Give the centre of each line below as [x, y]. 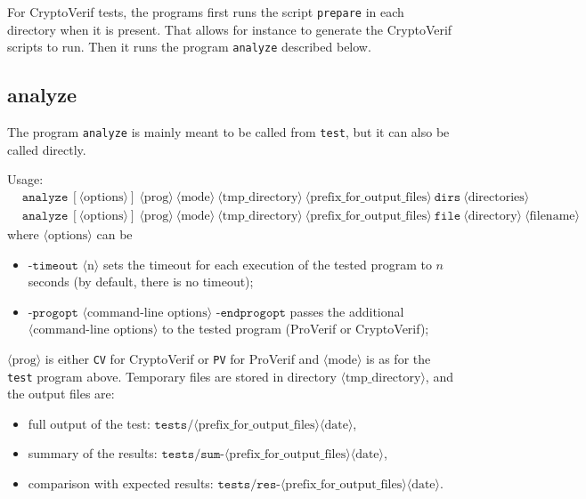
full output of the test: [89, 423]
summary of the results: [93, 453]
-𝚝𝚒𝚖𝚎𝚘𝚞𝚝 [53, 266]
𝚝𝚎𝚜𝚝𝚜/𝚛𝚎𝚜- [249, 485]
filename [552, 216]
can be [114, 234]
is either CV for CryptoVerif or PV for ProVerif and [182, 358]
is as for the [399, 358]
